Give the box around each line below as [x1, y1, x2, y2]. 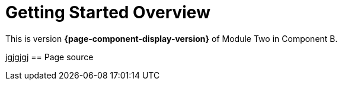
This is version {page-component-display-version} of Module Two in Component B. [5, 33, 338, 44]
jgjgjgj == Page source [5, 51, 94, 62]
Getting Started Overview [5, 2, 210, 22]
